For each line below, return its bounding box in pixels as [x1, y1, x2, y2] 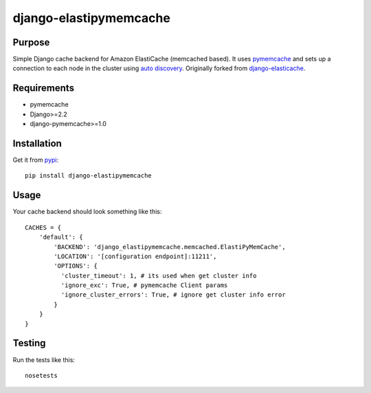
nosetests [25, 372, 58, 379]
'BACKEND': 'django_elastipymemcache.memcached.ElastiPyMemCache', [54, 243, 286, 251]
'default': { [38, 233, 83, 241]
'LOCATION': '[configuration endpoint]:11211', [54, 252, 217, 260]
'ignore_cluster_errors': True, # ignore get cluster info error [60, 291, 286, 299]
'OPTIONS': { [54, 262, 98, 270]
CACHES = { [25, 224, 62, 231]
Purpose [12, 36, 50, 48]
